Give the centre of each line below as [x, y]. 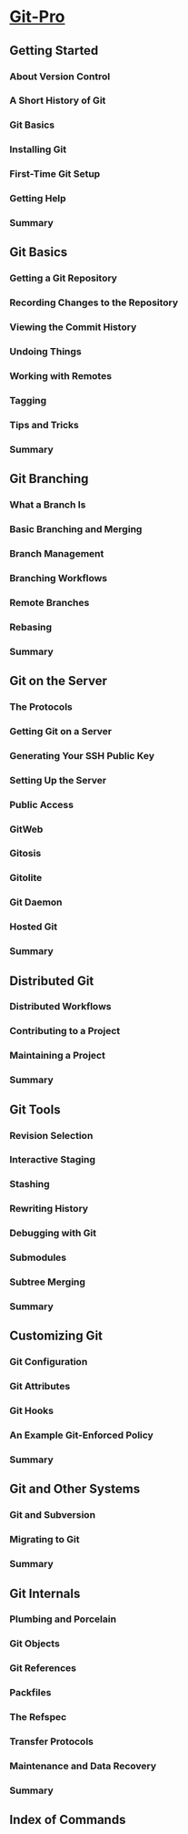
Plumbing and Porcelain [63, 1619]
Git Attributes [40, 1387]
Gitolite [26, 878]
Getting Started [54, 51]
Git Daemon [36, 902]
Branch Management [57, 553]
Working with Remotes [60, 376]
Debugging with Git [53, 1234]
